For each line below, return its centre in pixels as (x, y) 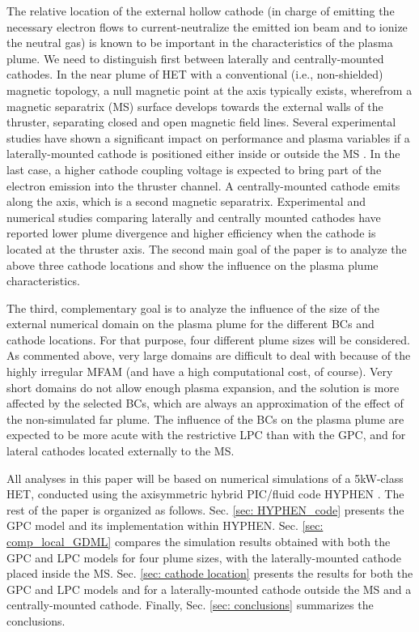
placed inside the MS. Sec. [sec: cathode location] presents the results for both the (210, 573)
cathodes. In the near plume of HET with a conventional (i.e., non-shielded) (195, 74)
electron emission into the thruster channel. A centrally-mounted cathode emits (203, 185)
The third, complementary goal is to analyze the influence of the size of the (193, 307)
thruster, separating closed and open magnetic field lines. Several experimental (201, 122)
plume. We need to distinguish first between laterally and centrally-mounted (195, 58)
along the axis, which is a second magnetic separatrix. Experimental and (186, 201)
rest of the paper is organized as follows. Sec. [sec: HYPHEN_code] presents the (205, 509)
